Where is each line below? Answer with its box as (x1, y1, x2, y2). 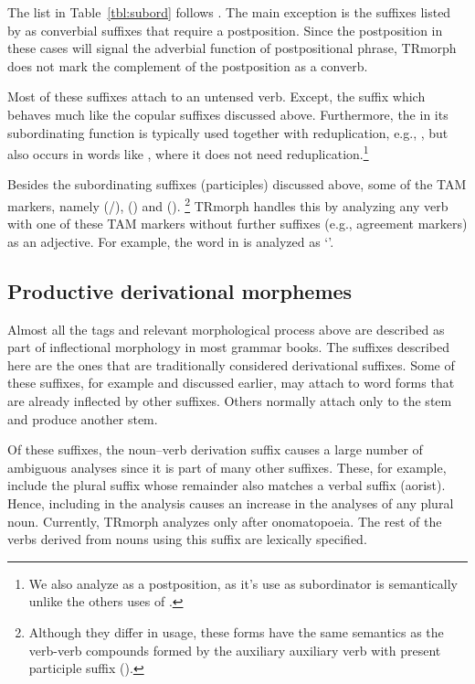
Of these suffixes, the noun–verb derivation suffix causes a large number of (7, 440, 423, 459)
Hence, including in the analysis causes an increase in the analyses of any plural (7, 493, 454, 512)
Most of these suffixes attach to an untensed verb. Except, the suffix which (7, 87, 426, 106)
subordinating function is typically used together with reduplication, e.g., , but (7, 123, 449, 142)
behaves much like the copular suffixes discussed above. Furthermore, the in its (7, 104, 449, 123)
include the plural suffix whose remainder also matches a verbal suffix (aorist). (7, 476, 446, 495)
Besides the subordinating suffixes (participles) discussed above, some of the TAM (7, 175, 467, 194)
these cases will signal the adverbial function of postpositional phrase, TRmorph (7, 38, 457, 58)
